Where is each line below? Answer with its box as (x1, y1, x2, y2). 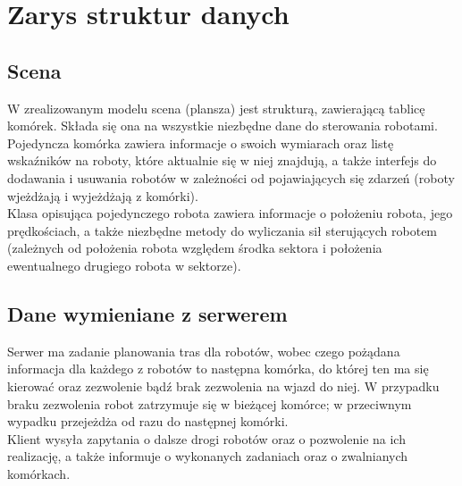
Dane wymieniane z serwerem (7, 299, 288, 327)
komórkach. (7, 464, 71, 482)
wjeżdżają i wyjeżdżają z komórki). (7, 186, 198, 205)
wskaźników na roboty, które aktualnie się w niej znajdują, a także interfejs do (7, 151, 437, 170)
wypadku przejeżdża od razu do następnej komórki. (7, 412, 289, 431)
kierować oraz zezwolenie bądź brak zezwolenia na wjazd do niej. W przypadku (7, 376, 440, 395)
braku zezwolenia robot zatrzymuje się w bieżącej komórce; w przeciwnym (7, 394, 412, 413)
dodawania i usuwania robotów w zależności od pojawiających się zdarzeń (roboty (7, 168, 455, 187)
